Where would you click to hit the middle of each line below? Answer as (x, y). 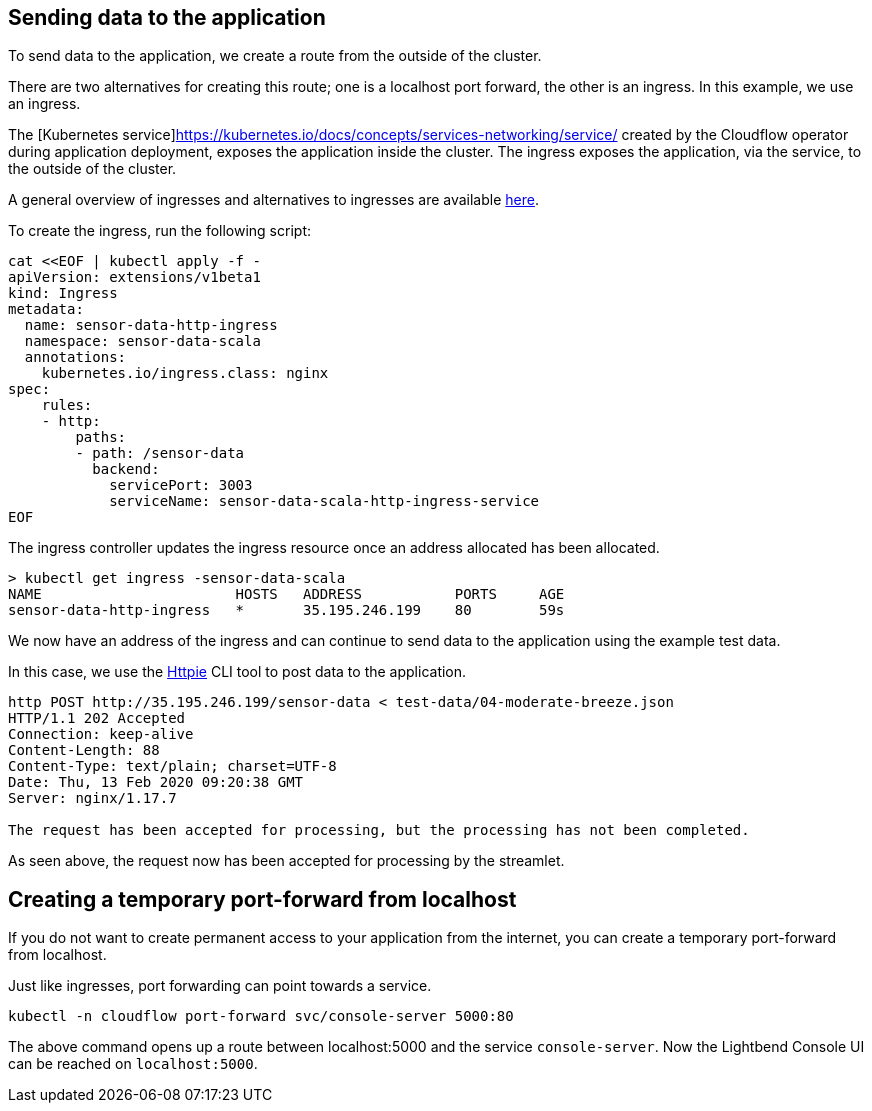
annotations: (75, 357)
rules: (67, 405)
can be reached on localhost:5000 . (133, 1064)
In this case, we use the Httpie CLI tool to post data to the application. (237, 672)
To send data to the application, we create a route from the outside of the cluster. (275, 56)
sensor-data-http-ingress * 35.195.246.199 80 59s (286, 610)
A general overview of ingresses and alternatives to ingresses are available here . (273, 200)
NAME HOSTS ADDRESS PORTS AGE (286, 594)
